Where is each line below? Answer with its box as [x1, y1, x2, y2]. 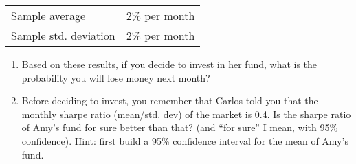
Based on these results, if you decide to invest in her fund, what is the [21, 57, 318, 71]
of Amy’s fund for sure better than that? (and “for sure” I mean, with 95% [21, 120, 338, 134]
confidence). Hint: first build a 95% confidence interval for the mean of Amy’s [21, 133, 348, 148]
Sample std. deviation [11, 27, 115, 43]
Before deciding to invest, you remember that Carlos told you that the [21, 93, 318, 108]
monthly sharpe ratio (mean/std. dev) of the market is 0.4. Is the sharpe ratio [21, 106, 351, 121]
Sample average [11, 8, 86, 23]
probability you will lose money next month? [21, 70, 210, 84]
